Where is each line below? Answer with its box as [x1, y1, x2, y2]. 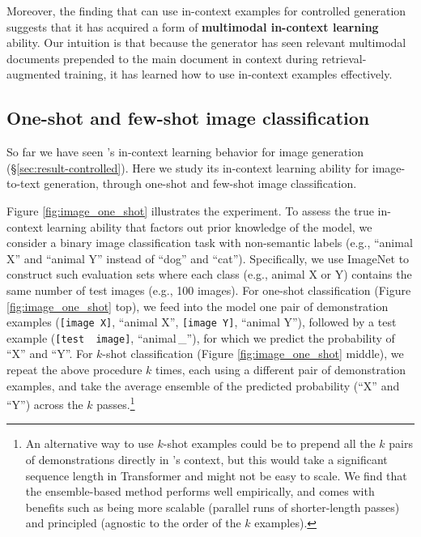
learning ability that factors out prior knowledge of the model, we [46, 218, 372, 235]
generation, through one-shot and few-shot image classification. [44, 175, 357, 192]
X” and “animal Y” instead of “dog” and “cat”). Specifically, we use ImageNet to [6, 249, 410, 266]
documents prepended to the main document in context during [6, 49, 318, 66]
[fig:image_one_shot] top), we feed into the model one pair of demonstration [6, 297, 389, 314]
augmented [6, 66, 61, 83]
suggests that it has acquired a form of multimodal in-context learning [6, 18, 379, 35]
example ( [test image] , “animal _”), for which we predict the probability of [6, 329, 395, 346]
